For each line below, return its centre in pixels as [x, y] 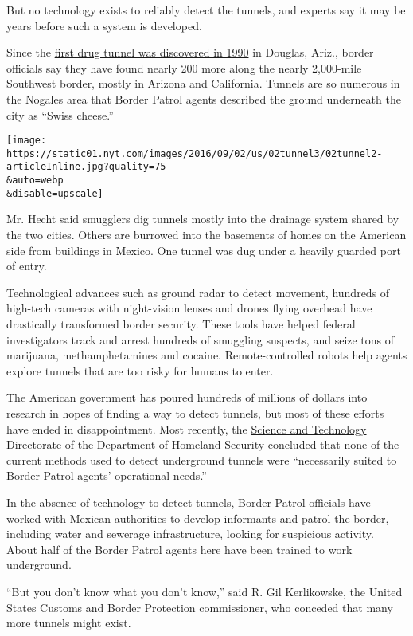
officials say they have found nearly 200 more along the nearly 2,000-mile [184, 67]
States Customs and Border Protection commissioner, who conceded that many [200, 607]
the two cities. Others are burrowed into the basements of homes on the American [206, 235]
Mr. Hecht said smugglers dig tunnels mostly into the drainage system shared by [203, 219]
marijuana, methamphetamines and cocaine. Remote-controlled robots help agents [207, 355]
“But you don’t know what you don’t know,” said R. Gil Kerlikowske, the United [205, 591]
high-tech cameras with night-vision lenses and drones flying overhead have [189, 308]
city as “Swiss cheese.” [60, 114]
